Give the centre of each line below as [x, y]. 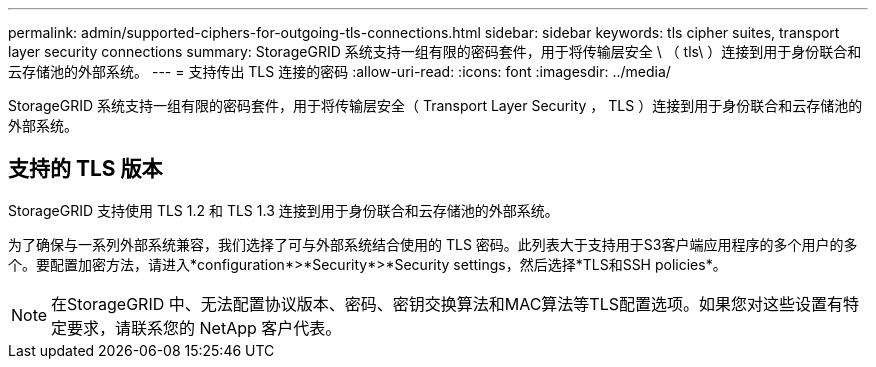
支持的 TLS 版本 [85, 169]
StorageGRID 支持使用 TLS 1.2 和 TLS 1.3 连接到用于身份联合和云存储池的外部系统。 [283, 210]
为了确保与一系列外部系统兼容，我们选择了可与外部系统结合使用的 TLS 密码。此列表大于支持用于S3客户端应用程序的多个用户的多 [433, 244]
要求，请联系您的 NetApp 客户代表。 [204, 327]
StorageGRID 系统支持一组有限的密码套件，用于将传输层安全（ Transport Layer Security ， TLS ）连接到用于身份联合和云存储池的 [435, 105]
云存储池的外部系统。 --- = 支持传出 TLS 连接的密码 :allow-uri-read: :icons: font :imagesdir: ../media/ [339, 71]
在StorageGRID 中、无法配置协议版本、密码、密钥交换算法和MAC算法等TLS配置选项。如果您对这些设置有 [447, 303]
